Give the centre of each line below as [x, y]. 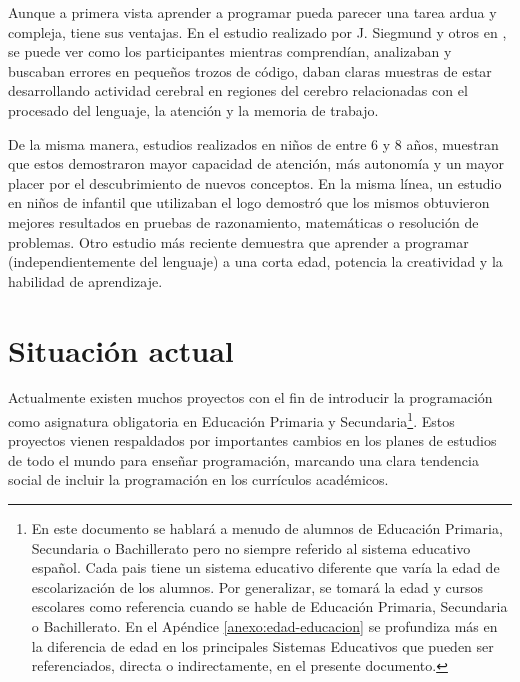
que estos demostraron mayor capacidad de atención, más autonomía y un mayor [256, 163]
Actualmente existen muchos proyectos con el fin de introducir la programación [250, 397]
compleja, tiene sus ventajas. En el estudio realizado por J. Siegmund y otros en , [257, 31]
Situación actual [121, 349]
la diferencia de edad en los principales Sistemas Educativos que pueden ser [262, 645]
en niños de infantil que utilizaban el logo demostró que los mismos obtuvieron [249, 202]
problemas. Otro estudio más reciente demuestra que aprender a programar [238, 241]
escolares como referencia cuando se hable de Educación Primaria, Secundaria [269, 606]
